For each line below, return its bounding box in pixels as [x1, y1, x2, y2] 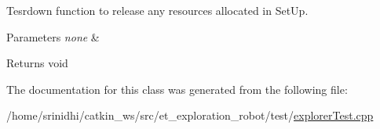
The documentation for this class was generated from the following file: [6, 81, 348, 97]
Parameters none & [6, 28, 100, 45]
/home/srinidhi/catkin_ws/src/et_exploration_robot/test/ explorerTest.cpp [6, 107, 374, 124]
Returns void [6, 55, 68, 71]
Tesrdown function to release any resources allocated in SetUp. [6, 2, 309, 18]
